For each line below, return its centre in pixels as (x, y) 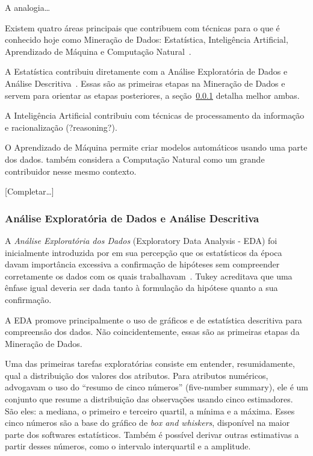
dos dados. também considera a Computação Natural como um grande (135, 159)
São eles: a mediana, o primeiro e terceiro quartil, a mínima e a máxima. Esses (150, 411)
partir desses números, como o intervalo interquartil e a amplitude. (128, 446)
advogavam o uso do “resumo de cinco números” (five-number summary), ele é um (156, 387)
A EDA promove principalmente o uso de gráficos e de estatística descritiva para (153, 320)
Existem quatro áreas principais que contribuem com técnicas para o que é (142, 27)
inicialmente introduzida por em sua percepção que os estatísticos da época (144, 252)
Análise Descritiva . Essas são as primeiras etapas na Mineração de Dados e (145, 83)
